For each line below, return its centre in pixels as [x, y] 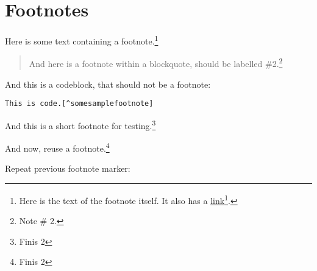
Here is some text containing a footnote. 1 [82, 40]
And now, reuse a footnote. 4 [57, 147]
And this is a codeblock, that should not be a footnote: [108, 84]
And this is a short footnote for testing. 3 [80, 124]
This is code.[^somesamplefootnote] [79, 104]
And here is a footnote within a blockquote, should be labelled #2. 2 [156, 63]
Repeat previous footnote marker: [68, 168]
